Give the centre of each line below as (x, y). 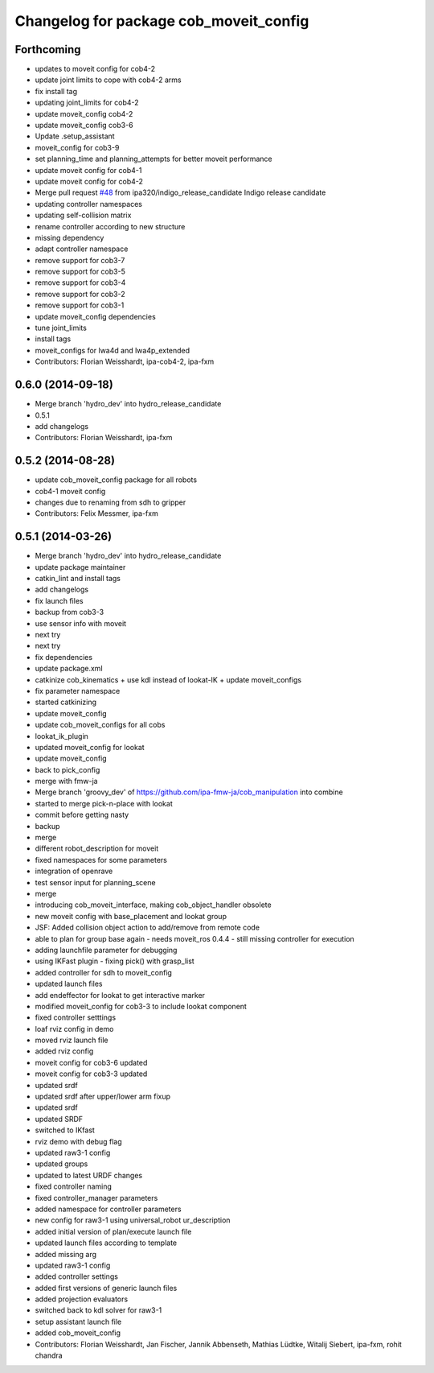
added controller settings (76, 1276)
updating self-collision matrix (83, 215)
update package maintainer (80, 567)
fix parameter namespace (78, 691)
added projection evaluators (82, 1299)
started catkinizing (66, 702)
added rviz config (64, 1051)
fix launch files (59, 600)
